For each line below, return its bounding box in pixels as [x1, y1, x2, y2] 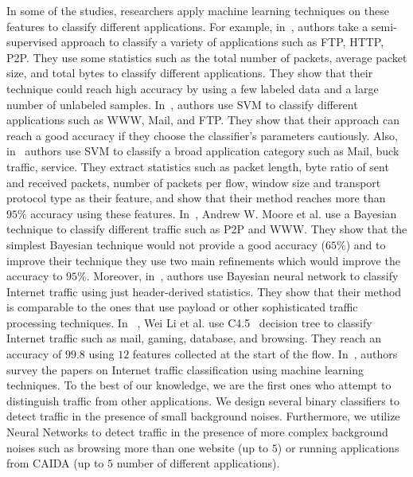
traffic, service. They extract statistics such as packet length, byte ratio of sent [6, 158, 389, 174]
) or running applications [277, 439, 399, 455]
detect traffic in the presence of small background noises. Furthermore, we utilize [6, 408, 400, 424]
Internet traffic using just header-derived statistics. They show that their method [6, 283, 402, 299]
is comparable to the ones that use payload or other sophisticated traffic [6, 299, 358, 315]
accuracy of [6, 346, 62, 362]
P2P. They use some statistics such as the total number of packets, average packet [6, 49, 407, 65]
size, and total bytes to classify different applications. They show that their [6, 65, 373, 81]
